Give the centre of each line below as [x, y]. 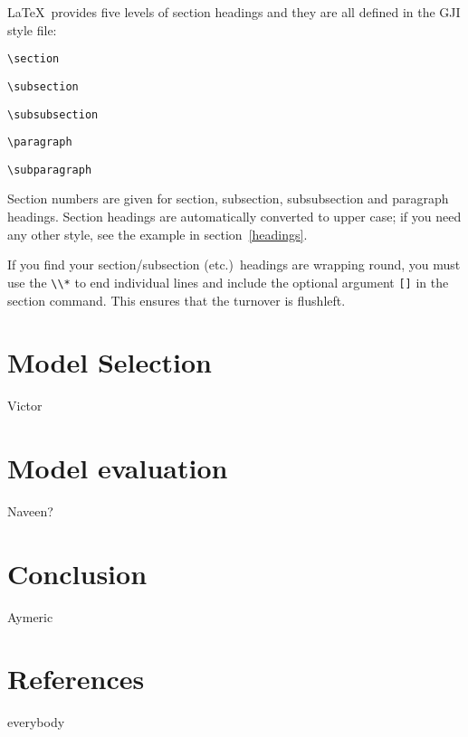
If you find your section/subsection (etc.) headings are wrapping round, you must [234, 265]
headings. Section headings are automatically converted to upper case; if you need [234, 217]
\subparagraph [50, 170]
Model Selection [110, 362]
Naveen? [30, 510]
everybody [36, 722]
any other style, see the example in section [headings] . [158, 234]
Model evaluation [118, 468]
